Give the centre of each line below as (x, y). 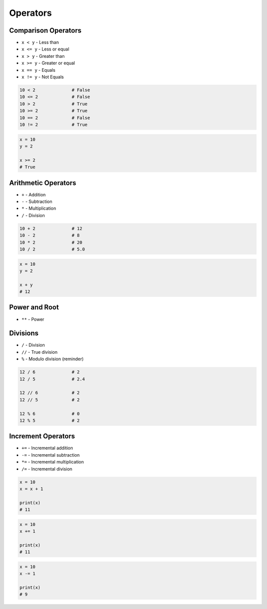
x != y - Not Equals (43, 77)
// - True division (40, 352)
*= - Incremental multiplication (53, 462)
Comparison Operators (45, 30)
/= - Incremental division (47, 469)
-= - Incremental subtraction (51, 455)
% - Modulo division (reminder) (53, 359)
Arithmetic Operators (43, 183)
